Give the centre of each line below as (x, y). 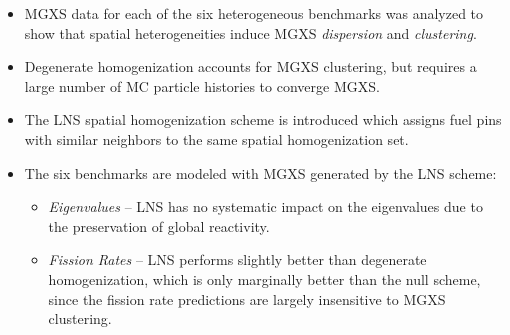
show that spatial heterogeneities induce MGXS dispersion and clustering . (250, 32)
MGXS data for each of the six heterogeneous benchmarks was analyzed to (254, 13)
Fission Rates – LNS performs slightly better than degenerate (237, 259)
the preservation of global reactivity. (159, 225)
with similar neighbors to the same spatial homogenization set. (216, 138)
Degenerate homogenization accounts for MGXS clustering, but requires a (250, 66)
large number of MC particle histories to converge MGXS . (202, 85)
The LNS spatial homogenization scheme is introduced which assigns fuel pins (263, 119)
